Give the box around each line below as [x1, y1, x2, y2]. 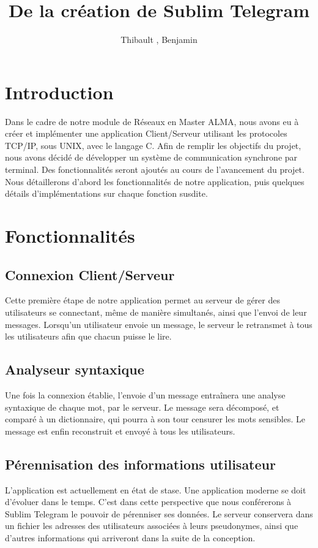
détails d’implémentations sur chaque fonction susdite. [5, 187, 208, 200]
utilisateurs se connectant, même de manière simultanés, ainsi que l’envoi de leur [5, 305, 307, 318]
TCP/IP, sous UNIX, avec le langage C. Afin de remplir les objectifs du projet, [5, 139, 301, 151]
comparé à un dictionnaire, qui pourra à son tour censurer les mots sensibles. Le [5, 413, 305, 425]
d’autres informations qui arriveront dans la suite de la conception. [5, 531, 256, 544]
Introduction [5, 79, 114, 104]
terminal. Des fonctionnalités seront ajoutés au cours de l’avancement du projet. [5, 163, 305, 176]
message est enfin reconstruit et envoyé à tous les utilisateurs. [5, 424, 235, 437]
